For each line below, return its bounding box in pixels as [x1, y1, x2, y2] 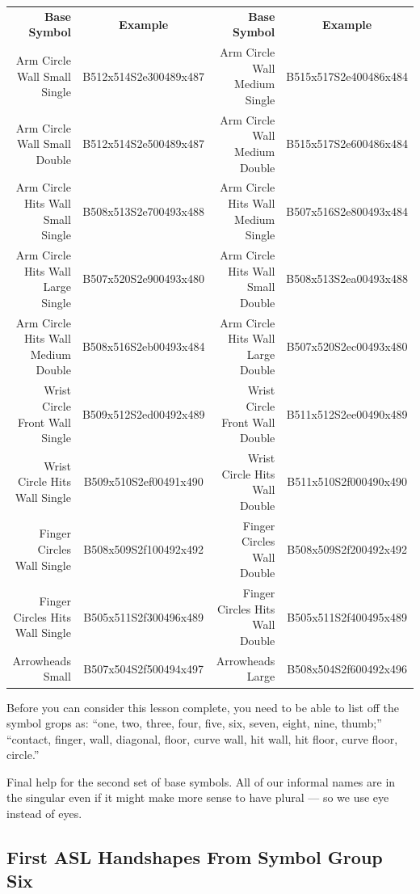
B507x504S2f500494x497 [83, 660, 204, 677]
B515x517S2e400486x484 [286, 67, 408, 84]
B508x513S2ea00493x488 [286, 270, 408, 287]
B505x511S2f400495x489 [287, 608, 408, 625]
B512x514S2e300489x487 [82, 67, 204, 84]
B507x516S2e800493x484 [286, 202, 408, 219]
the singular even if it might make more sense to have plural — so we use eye [6, 789, 389, 806]
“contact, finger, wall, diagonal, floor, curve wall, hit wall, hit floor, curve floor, [6, 730, 398, 747]
